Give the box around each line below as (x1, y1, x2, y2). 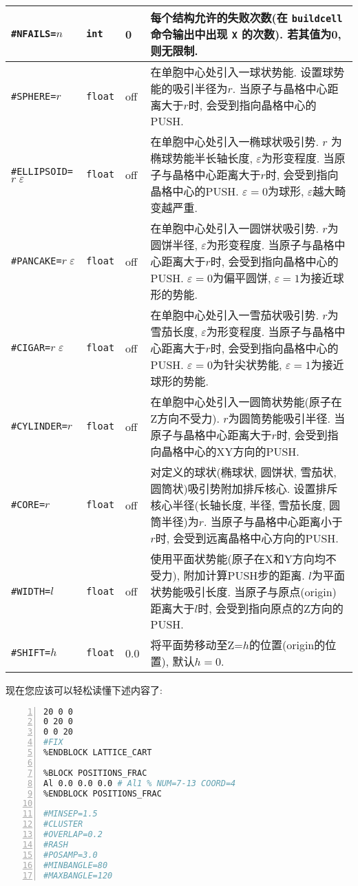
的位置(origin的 (249, 637, 326, 653)
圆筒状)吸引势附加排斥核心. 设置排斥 (150, 481, 338, 496)
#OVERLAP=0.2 (43, 830, 103, 840)
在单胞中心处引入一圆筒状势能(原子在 (150, 394, 342, 410)
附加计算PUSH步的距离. (183, 567, 305, 583)
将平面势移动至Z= (150, 637, 243, 653)
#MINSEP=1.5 (43, 809, 98, 819)
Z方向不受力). (150, 410, 220, 426)
